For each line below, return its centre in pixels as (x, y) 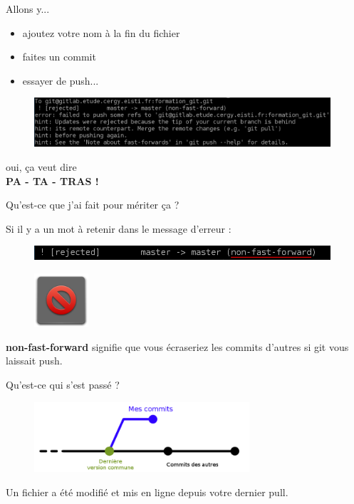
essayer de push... (61, 80)
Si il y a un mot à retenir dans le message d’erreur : (119, 228)
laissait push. (34, 361)
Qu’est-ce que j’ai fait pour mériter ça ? (93, 205)
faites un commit (59, 57)
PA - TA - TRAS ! (52, 180)
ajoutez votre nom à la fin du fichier (101, 32)
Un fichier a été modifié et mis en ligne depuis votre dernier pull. (147, 492)
